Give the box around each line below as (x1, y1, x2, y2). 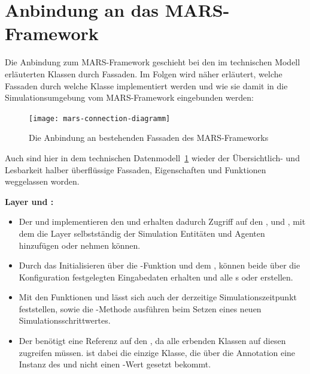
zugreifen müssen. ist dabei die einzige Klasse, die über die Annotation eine (19, 346, 296, 358)
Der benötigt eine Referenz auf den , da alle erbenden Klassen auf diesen (19, 334, 286, 347)
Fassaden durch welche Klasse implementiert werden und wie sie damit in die (5, 79, 288, 92)
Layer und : (5, 195, 54, 207)
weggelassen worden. (5, 175, 80, 188)
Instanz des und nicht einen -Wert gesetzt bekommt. (19, 358, 211, 370)
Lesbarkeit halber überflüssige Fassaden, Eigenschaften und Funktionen (5, 163, 266, 176)
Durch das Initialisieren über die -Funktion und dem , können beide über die (19, 259, 300, 272)
